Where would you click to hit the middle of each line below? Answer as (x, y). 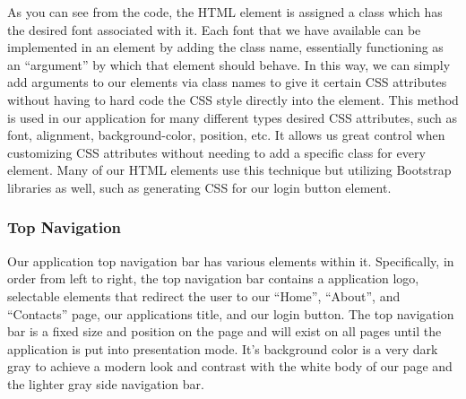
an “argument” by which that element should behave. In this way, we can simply (229, 64)
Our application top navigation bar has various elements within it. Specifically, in (231, 260)
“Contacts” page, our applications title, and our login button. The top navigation (231, 313)
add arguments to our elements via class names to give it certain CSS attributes (227, 82)
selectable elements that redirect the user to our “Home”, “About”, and (204, 295)
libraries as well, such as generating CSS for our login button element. (199, 187)
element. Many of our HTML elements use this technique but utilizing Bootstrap (229, 170)
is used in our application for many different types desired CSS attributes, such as (233, 117)
